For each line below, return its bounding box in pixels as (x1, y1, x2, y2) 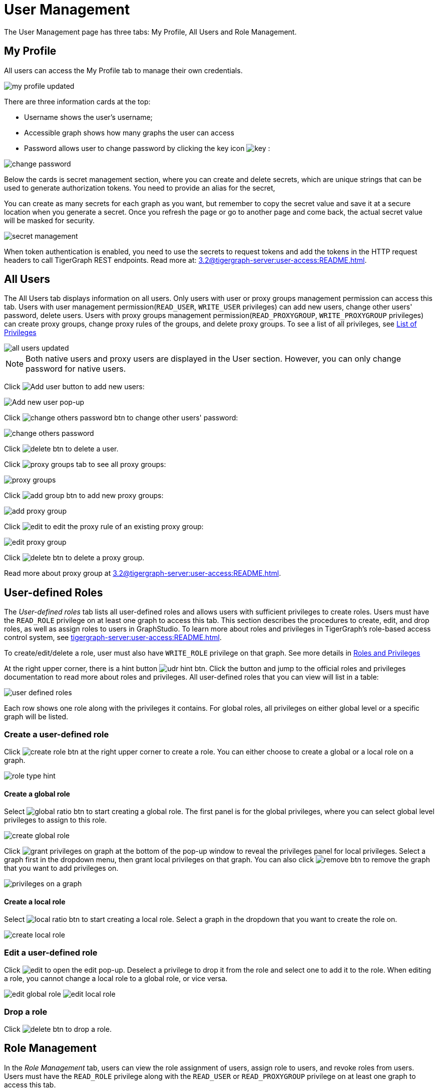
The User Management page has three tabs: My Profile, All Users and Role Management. (4, 27, 297, 36)
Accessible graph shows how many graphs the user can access (24, 128, 234, 137)
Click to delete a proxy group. (4, 553, 145, 562)
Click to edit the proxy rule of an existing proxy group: (4, 522, 204, 531)
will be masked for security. (4, 216, 95, 225)
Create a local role (4, 897, 66, 906)
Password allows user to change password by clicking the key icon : (24, 143, 270, 152)
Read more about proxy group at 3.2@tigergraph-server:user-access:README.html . (4, 569, 281, 578)
